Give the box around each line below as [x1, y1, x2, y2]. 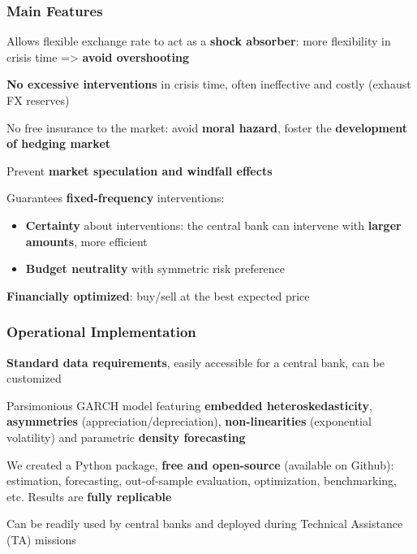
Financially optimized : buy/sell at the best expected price [6, 287, 310, 304]
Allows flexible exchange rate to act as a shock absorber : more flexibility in [6, 32, 391, 50]
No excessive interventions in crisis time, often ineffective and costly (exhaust [6, 76, 411, 93]
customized [6, 370, 62, 387]
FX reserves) [6, 92, 70, 108]
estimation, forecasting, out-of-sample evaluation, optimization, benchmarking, [6, 472, 398, 489]
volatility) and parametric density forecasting [6, 428, 246, 445]
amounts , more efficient [25, 232, 148, 249]
